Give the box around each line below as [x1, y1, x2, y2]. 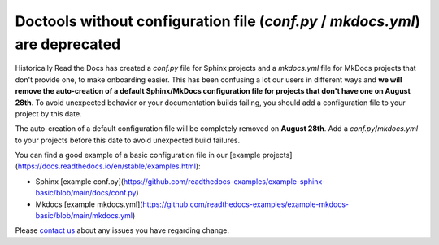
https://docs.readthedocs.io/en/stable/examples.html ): [17, 161, 201, 171]
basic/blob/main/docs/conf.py [35, 188, 137, 198]
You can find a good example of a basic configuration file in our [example [15, 151, 261, 160]
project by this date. [15, 108, 82, 118]
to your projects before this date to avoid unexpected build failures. [15, 135, 241, 145]
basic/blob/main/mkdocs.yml [35, 211, 133, 221]
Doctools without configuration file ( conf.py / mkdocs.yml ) [15, 12, 421, 30]
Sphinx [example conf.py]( [35, 176, 124, 186]
